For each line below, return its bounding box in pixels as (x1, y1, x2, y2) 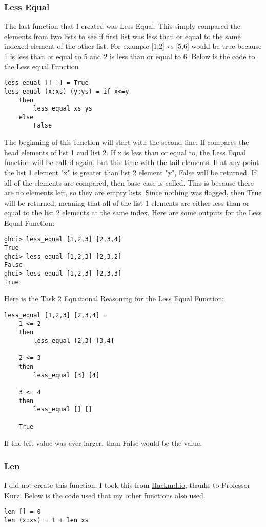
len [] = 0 (4, 508, 41, 516)
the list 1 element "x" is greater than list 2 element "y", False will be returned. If (4, 167, 256, 177)
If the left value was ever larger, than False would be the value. (4, 438, 202, 448)
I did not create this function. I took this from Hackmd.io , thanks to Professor (4, 480, 251, 490)
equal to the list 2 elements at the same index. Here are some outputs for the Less (4, 207, 262, 218)
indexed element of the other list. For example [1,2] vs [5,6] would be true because (4, 41, 262, 51)
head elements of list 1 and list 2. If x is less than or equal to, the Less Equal (4, 147, 246, 157)
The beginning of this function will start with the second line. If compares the (4, 137, 249, 148)
